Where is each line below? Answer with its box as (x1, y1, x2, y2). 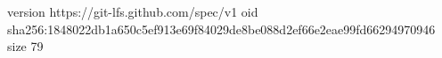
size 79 (7, 37, 44, 55)
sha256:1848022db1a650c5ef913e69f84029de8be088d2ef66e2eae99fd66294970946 (7, 19, 436, 38)
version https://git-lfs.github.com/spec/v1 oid (7, 3, 258, 20)
